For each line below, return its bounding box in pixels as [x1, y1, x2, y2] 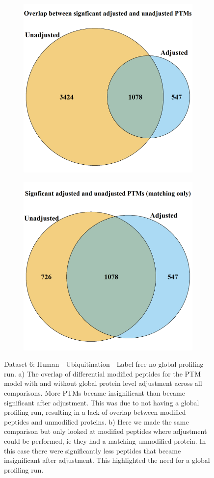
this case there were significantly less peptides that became [4, 445, 181, 455]
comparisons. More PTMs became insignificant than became [4, 387, 185, 398]
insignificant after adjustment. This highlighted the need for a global [4, 455, 210, 465]
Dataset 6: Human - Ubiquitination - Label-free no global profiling [4, 359, 204, 369]
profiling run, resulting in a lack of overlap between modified [4, 407, 186, 417]
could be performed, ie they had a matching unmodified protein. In [4, 435, 206, 446]
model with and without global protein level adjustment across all [4, 378, 202, 388]
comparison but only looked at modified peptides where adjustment [4, 426, 207, 436]
